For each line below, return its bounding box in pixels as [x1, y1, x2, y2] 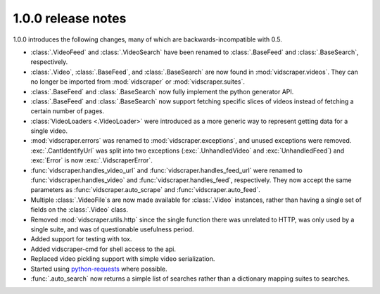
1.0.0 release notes [13, 11, 127, 26]
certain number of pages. [30, 107, 105, 115]
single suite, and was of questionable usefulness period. [30, 225, 194, 234]
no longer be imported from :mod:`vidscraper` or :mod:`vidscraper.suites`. [30, 77, 246, 86]
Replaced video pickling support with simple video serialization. [30, 255, 215, 263]
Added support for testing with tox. [30, 235, 132, 243]
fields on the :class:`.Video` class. [30, 205, 128, 214]
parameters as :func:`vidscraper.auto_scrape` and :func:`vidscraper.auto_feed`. [30, 186, 260, 194]
